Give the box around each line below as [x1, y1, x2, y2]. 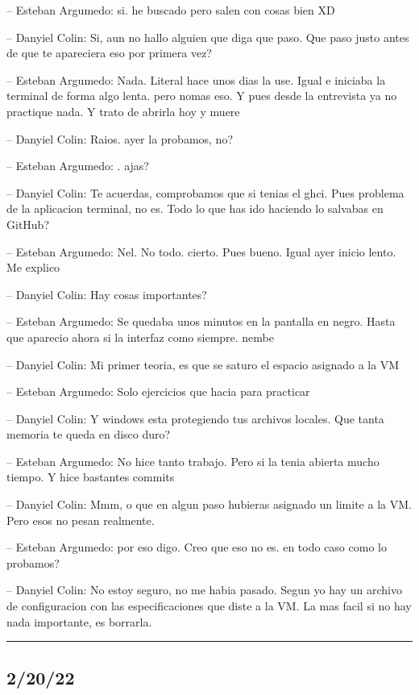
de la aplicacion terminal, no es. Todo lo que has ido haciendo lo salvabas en [6, 200, 384, 217]
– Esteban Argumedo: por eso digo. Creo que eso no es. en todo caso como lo [6, 539, 387, 556]
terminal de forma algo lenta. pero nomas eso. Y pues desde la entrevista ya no [6, 87, 397, 104]
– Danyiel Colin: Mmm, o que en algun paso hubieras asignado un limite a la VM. [6, 496, 412, 513]
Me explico [6, 259, 60, 276]
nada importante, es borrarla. [6, 613, 152, 630]
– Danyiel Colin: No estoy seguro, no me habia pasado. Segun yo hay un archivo [6, 581, 402, 598]
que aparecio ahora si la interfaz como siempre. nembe [6, 328, 274, 345]
